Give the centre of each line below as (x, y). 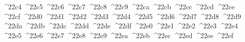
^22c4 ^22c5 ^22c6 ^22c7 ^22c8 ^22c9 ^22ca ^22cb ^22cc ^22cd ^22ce (119, 6)
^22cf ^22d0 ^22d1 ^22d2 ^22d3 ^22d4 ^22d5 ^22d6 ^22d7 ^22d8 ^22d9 (122, 16)
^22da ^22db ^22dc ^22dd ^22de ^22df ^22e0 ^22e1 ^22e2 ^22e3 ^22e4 (120, 26)
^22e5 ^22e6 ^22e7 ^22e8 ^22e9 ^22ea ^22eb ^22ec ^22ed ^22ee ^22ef (118, 35)
